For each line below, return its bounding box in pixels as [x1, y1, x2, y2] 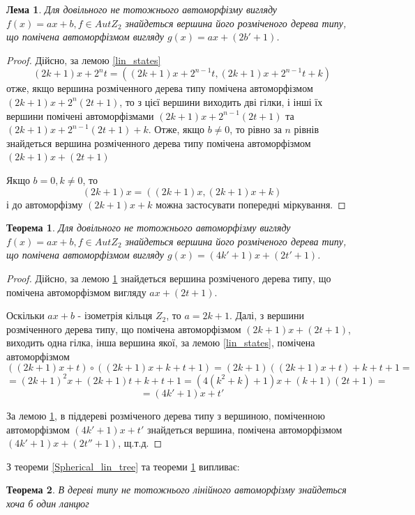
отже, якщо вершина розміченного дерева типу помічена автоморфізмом [6, 81, 313, 95]
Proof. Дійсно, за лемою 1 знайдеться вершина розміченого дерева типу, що [6, 270, 331, 285]
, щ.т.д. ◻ [118, 436, 163, 450]
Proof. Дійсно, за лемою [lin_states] [6, 52, 161, 67]
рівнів [294, 122, 319, 137]
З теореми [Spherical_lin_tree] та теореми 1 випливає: [6, 459, 240, 473]
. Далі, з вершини [229, 308, 304, 323]
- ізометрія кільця [77, 308, 153, 323]
